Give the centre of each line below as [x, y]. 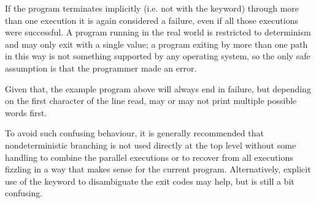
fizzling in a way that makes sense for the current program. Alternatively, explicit [158, 169]
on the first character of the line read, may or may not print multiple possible [151, 101]
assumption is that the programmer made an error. [101, 68]
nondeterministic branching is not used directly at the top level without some [151, 145]
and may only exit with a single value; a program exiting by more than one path [156, 44]
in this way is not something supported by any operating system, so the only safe [158, 56]
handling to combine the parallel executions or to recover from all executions [149, 157]
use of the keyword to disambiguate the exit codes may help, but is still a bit [150, 181]
